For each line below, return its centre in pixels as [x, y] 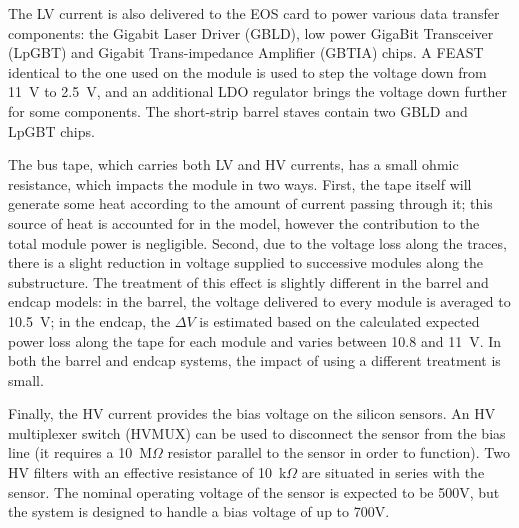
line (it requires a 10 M [80, 452]
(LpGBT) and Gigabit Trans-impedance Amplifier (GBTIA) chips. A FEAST [246, 52]
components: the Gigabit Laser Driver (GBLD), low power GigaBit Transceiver [251, 32]
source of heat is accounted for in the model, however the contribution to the [244, 222]
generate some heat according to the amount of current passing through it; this [250, 203]
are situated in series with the [393, 472]
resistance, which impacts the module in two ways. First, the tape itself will [240, 183]
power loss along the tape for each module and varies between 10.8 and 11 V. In [255, 340]
